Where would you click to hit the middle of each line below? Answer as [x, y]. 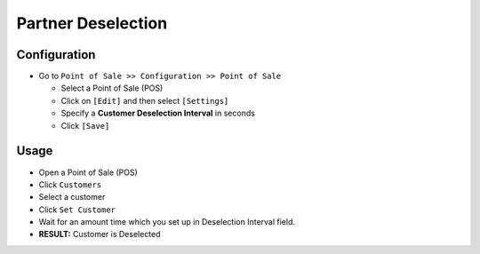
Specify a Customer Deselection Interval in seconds [158, 113]
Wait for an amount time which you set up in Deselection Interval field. [167, 222]
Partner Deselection [92, 23]
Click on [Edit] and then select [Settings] [145, 100]
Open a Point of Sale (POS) [88, 172]
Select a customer [72, 197]
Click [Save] [85, 125]
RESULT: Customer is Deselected [100, 234]
